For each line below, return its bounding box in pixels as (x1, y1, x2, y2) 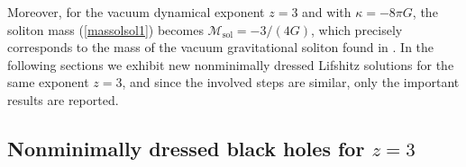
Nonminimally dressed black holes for (7, 134, 365, 162)
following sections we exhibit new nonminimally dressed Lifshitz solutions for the (7, 55, 454, 74)
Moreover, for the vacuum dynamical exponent (7, 3, 265, 21)
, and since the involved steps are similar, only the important (122, 73, 460, 92)
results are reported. (7, 90, 119, 109)
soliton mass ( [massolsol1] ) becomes (7, 20, 204, 39)
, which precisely (311, 20, 403, 39)
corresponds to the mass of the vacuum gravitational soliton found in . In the (7, 38, 434, 57)
